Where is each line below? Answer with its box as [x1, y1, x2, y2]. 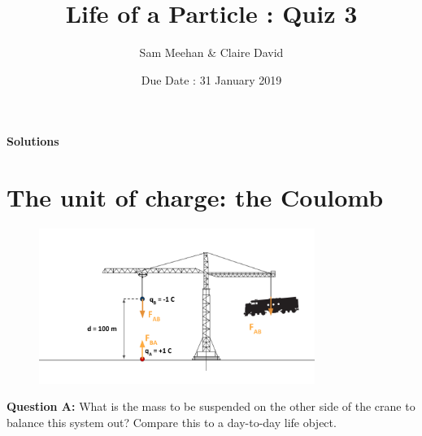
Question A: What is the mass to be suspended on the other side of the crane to [7, 398, 415, 415]
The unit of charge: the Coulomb [7, 181, 384, 214]
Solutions [7, 133, 59, 150]
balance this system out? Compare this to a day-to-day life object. [7, 414, 337, 430]
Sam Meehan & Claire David [139, 44, 284, 61]
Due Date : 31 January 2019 [141, 71, 282, 88]
